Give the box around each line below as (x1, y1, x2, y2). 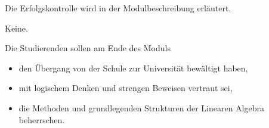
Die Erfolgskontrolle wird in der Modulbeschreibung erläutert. (5, 2, 231, 14)
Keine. (5, 21, 28, 34)
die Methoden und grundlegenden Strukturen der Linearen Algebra (18, 101, 264, 114)
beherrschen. (18, 113, 65, 126)
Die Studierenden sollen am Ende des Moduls (5, 42, 171, 54)
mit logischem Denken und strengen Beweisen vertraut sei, (18, 82, 233, 94)
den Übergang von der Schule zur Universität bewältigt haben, (18, 61, 248, 74)
